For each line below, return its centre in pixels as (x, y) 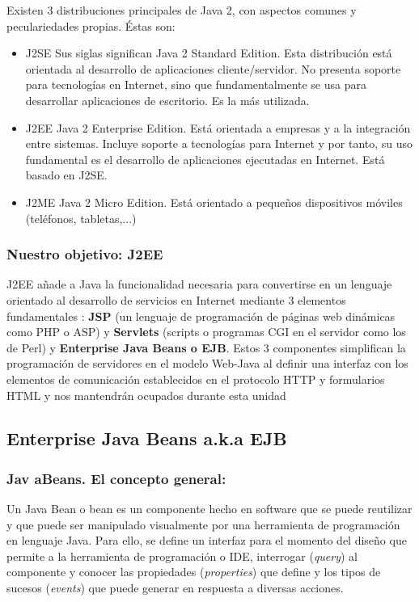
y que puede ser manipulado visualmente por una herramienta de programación (203, 524)
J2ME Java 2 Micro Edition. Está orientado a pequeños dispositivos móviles (214, 202)
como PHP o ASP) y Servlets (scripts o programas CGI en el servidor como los (206, 332)
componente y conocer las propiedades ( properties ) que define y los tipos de (194, 572)
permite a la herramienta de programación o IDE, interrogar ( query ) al (182, 556)
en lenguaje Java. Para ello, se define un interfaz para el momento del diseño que (207, 540)
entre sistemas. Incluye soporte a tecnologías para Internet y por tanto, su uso (219, 143)
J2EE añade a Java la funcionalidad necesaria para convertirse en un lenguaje (199, 284)
